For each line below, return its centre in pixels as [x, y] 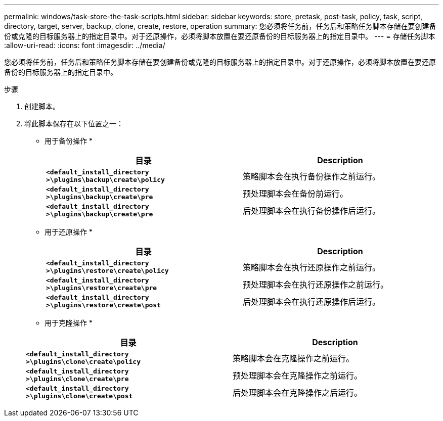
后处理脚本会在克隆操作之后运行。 [298, 393]
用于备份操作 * [69, 141]
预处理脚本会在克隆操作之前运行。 [298, 376]
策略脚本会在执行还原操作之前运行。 [312, 267]
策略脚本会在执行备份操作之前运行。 [312, 176]
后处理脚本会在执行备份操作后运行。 [312, 211]
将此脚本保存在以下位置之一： [74, 124]
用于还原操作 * [69, 232]
